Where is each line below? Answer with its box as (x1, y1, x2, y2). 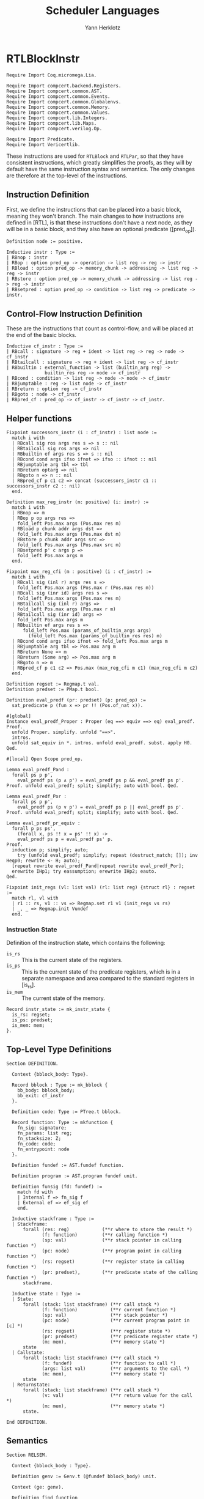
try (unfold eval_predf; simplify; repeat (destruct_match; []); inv (17, 852, 199, 858)
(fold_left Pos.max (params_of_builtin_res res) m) (28, 632, 163, 639)
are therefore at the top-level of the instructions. (6, 172, 128, 179)
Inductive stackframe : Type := (12, 1215, 95, 1222)
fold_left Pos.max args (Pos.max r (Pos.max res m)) (17, 585, 155, 591)
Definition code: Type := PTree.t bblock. (12, 1108, 122, 1115)
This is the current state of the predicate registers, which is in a (21, 968, 181, 975)
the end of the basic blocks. (6, 331, 77, 339)
